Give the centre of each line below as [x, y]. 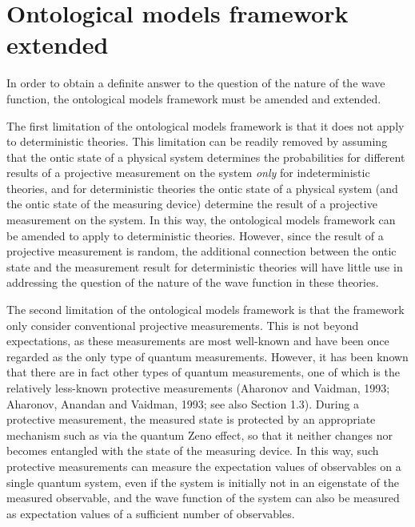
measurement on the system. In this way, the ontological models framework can [201, 220]
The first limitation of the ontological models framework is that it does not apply [206, 125]
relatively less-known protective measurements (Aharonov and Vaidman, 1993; [198, 388]
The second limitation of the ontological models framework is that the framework [206, 310]
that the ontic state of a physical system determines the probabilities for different [206, 157]
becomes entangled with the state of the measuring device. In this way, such [193, 451]
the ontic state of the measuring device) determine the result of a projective [192, 204]
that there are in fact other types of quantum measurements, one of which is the [203, 372]
